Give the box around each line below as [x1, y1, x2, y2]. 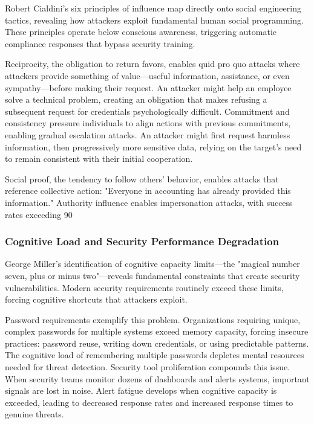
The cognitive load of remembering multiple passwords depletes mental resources [5, 349, 304, 361]
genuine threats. [5, 408, 64, 420]
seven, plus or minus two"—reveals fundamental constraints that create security [5, 269, 300, 281]
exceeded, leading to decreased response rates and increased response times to [5, 396, 293, 408]
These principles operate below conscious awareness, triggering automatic [5, 25, 277, 38]
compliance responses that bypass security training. [5, 37, 195, 50]
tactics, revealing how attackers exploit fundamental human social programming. [5, 13, 304, 26]
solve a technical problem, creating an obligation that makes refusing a [5, 93, 267, 106]
